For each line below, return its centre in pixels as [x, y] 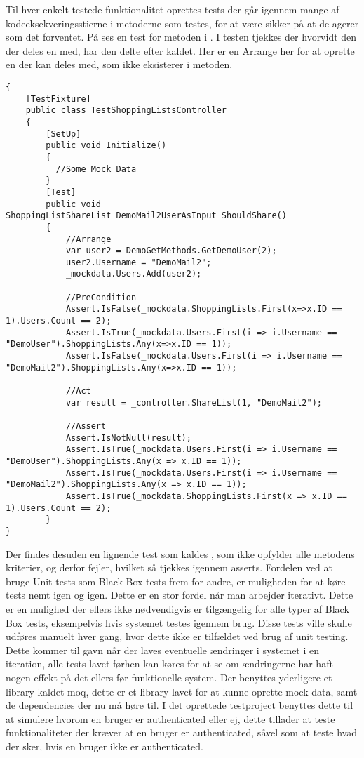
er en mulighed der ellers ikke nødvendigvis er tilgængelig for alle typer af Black [177, 608]
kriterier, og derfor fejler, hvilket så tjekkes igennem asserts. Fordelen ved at [169, 567]
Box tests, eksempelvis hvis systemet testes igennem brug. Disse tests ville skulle [179, 622]
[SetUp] [63, 134]
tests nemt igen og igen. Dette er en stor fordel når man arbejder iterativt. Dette [180, 595]
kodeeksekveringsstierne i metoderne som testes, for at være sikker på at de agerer [182, 23]
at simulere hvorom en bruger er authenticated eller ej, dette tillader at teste [170, 718]
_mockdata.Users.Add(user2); [134, 274]
